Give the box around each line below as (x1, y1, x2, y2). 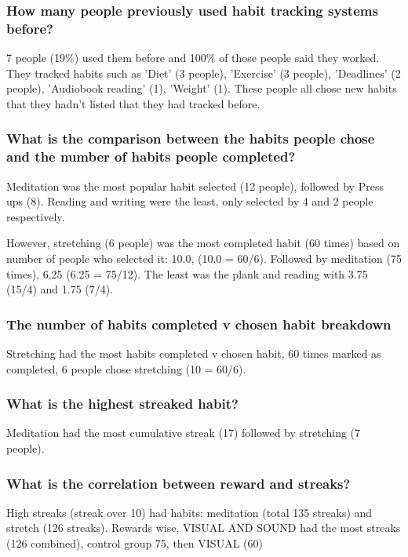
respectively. (6, 208, 65, 224)
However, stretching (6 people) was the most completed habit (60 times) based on (6, 235, 400, 251)
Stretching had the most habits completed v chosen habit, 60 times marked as (6, 345, 381, 362)
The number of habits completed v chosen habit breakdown (6, 314, 392, 333)
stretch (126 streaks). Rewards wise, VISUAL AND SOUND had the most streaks (6, 519, 401, 536)
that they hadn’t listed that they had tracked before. (6, 95, 260, 111)
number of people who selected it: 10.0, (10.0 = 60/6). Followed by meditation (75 (6, 250, 402, 267)
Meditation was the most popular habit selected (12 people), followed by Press (6, 177, 384, 194)
